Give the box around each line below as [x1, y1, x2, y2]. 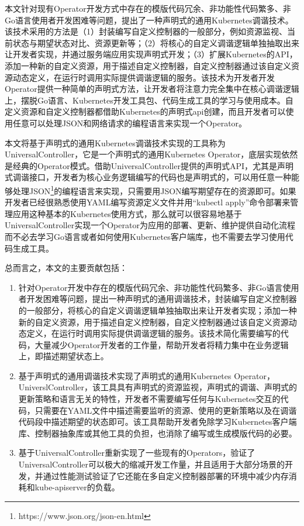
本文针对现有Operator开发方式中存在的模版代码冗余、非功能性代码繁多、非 [5, 2, 291, 14]
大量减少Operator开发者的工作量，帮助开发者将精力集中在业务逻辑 [34, 338, 289, 350]
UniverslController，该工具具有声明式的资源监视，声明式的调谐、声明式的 [18, 381, 298, 393]
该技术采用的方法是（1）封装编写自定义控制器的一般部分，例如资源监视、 [5, 25, 287, 37]
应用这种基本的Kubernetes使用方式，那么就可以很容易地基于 [12, 207, 242, 219]
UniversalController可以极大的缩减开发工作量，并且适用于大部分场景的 [18, 458, 285, 470]
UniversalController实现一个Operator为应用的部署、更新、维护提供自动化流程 [5, 219, 295, 231]
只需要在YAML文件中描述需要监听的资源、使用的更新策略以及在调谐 [34, 404, 297, 416]
